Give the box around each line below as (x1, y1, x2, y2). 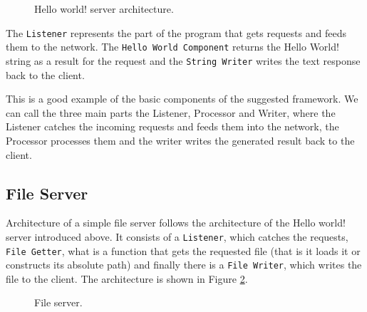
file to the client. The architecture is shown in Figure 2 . (6, 271, 248, 286)
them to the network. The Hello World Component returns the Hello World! (6, 39, 339, 54)
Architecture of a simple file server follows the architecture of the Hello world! (6, 215, 346, 230)
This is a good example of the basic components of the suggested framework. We (6, 91, 358, 106)
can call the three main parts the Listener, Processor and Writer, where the (6, 105, 336, 120)
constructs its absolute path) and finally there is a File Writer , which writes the (6, 257, 362, 272)
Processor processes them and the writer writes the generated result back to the (6, 132, 355, 147)
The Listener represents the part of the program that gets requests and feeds (6, 25, 346, 40)
